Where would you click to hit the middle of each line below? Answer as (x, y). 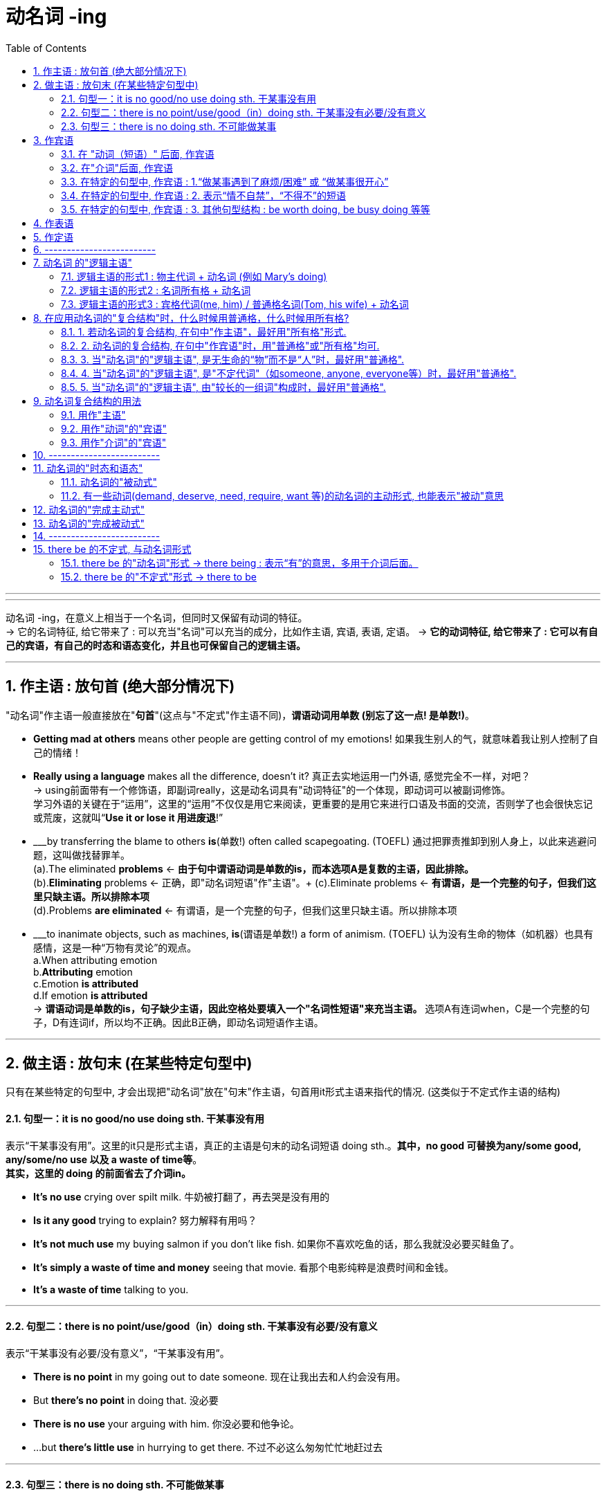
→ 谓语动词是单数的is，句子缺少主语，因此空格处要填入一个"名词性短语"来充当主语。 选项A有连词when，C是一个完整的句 (312, 1008)
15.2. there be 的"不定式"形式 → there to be (159, 576)
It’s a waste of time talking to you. (111, 1289)
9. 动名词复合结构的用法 (88, 401)
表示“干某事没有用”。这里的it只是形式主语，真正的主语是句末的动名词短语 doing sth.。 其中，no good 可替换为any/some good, (294, 1145)
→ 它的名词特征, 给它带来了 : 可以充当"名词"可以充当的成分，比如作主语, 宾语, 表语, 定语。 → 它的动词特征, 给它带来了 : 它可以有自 (302, 631)
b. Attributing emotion (83, 972)
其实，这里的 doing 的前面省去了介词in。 (98, 1173)
